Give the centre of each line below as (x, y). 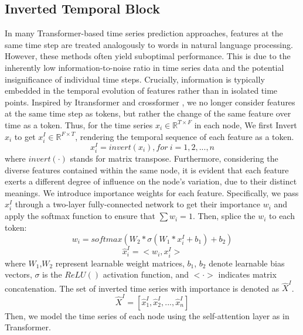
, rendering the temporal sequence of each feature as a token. (185, 136)
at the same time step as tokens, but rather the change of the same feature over (148, 113)
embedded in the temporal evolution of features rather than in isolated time (141, 90)
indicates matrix (247, 274)
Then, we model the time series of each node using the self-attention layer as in (147, 315)
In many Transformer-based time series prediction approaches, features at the (144, 33)
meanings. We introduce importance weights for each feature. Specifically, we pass (152, 192)
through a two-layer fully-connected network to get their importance (138, 204)
